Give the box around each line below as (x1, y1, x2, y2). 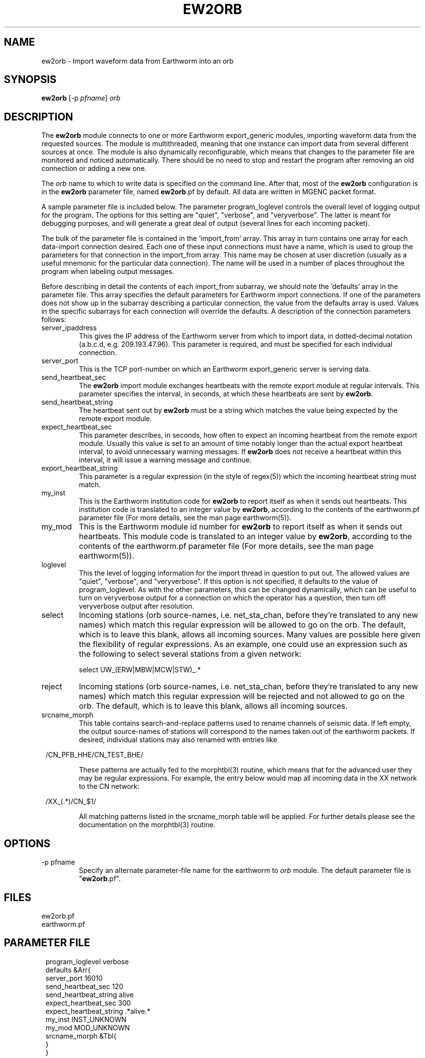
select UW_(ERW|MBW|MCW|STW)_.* (79, 666, 201, 674)
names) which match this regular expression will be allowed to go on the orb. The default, (79, 620, 406, 630)
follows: (41, 315, 66, 324)
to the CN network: (79, 782, 140, 791)
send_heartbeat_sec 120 (46, 982, 124, 990)
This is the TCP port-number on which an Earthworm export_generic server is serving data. (79, 365, 371, 374)
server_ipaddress (41, 324, 97, 332)
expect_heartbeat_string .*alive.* (46, 1007, 150, 1015)
